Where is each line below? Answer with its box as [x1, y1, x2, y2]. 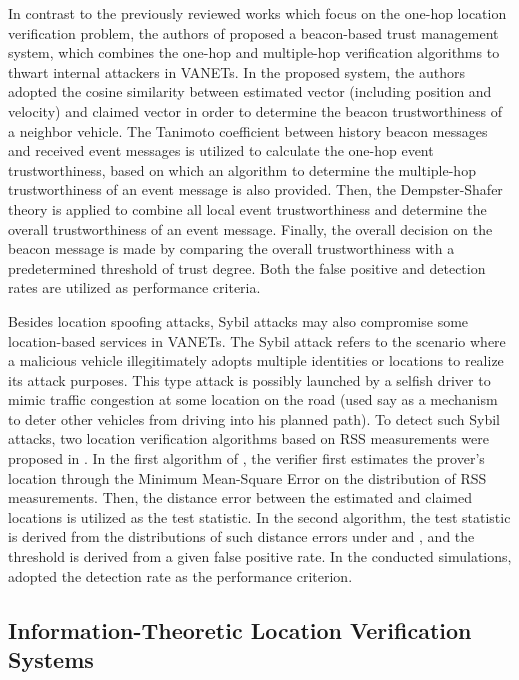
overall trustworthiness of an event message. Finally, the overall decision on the [8, 218, 493, 239]
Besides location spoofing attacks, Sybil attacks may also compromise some [8, 310, 469, 331]
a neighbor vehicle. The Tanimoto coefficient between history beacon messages [8, 120, 488, 141]
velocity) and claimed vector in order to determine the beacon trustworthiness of [8, 100, 502, 121]
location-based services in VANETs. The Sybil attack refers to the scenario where [8, 330, 506, 351]
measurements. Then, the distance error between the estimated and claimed [8, 487, 472, 508]
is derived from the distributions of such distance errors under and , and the [8, 526, 475, 547]
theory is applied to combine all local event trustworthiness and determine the [8, 198, 487, 219]
